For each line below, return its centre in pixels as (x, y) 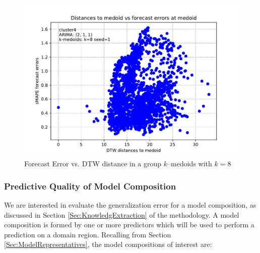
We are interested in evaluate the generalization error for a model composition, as (130, 205)
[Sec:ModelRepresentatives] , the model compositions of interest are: (108, 244)
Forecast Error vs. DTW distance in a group (93, 164)
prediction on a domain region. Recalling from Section (88, 234)
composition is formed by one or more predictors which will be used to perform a (129, 225)
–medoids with (190, 164)
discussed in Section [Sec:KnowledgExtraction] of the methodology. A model (122, 214)
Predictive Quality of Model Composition (90, 186)
